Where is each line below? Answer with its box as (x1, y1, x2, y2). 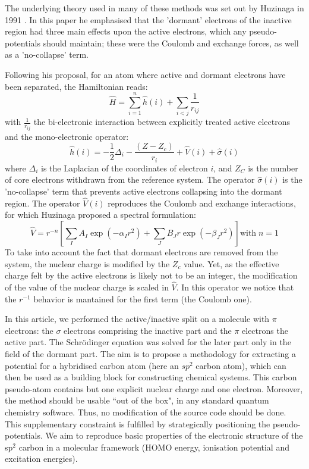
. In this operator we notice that (176, 281, 294, 293)
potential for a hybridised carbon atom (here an (5, 359, 179, 371)
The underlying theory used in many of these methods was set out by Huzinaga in (5, 2, 304, 14)
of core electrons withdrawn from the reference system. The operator (5, 173, 255, 186)
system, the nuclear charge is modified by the (5, 257, 170, 270)
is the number (248, 161, 298, 174)
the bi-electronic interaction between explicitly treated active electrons (33, 115, 290, 128)
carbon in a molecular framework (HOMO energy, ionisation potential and (18, 440, 289, 453)
